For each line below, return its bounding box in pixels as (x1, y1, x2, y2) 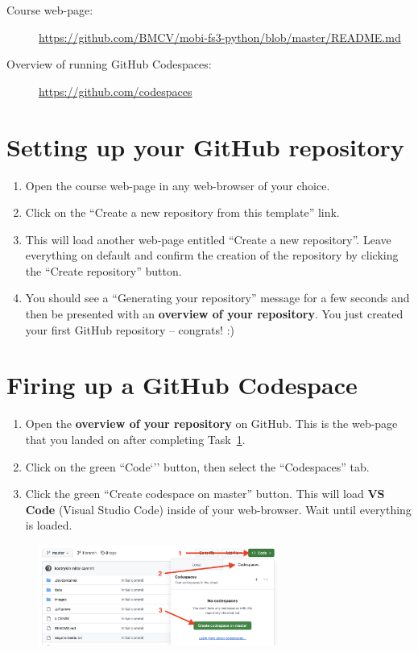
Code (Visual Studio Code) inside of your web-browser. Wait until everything (25, 500, 412, 517)
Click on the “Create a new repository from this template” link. (25, 204, 340, 221)
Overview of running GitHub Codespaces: (6, 56, 212, 73)
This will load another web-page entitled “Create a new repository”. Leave (25, 230, 391, 247)
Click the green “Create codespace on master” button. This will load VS (25, 485, 385, 502)
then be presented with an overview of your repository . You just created (25, 305, 404, 322)
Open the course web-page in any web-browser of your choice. (25, 176, 330, 193)
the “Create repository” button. (25, 262, 182, 279)
